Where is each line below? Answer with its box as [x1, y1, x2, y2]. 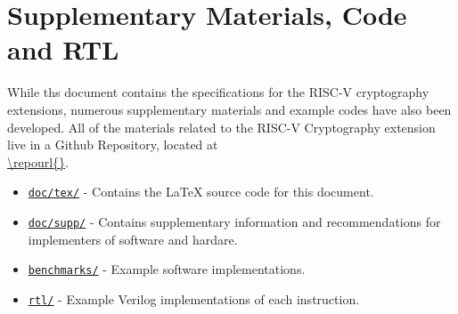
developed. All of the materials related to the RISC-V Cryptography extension [7, 117, 436, 136]
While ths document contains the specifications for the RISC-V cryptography [7, 83, 429, 101]
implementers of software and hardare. [28, 229, 238, 248]
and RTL [7, 31, 119, 68]
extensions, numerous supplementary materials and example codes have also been [7, 100, 452, 118]
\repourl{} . [7, 152, 69, 171]
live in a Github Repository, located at [7, 135, 218, 154]
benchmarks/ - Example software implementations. [28, 260, 306, 278]
